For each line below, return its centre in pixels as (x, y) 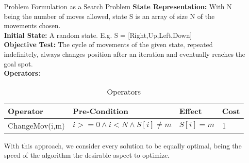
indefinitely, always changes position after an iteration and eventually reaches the (125, 54)
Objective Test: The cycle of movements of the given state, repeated (108, 44)
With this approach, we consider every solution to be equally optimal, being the (123, 145)
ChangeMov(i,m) (36, 125)
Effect (191, 111)
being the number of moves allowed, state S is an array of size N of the (109, 16)
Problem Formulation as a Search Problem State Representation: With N (118, 6)
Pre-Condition (100, 111)
